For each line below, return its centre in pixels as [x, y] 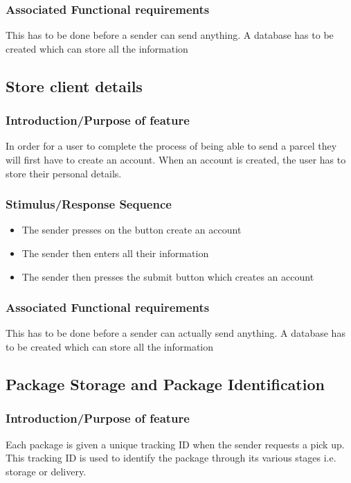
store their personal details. [64, 173]
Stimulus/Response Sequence [89, 204]
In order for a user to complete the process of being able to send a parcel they [171, 146]
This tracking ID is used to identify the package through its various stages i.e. [171, 458]
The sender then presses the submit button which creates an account [168, 276]
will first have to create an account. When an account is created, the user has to [176, 159]
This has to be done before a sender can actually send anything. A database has [175, 333]
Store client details [74, 86]
